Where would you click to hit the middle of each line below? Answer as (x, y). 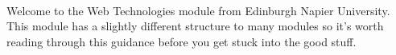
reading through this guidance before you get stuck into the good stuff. (181, 41)
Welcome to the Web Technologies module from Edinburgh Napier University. (198, 10)
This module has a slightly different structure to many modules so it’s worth (195, 26)
